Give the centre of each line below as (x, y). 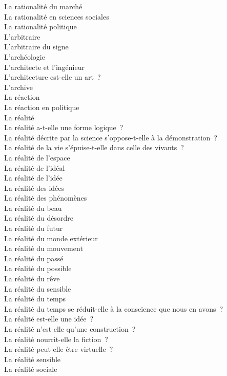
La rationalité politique (40, 26)
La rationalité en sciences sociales (57, 16)
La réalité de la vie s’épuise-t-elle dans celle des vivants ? (94, 147)
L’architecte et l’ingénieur (44, 67)
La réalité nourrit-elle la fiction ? (56, 339)
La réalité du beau (33, 208)
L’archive (18, 87)
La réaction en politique (42, 107)
